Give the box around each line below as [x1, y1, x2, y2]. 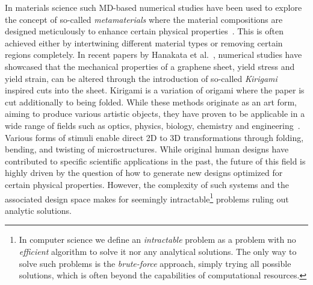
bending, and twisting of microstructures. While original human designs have [5, 143, 289, 155]
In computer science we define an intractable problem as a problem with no [19, 233, 296, 246]
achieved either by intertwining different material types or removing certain [5, 36, 283, 49]
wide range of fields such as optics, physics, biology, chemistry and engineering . [5, 119, 300, 131]
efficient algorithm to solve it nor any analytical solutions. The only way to [19, 245, 297, 257]
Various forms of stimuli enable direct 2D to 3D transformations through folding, [5, 131, 304, 143]
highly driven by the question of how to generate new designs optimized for [5, 166, 283, 179]
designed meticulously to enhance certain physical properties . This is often [5, 25, 284, 37]
